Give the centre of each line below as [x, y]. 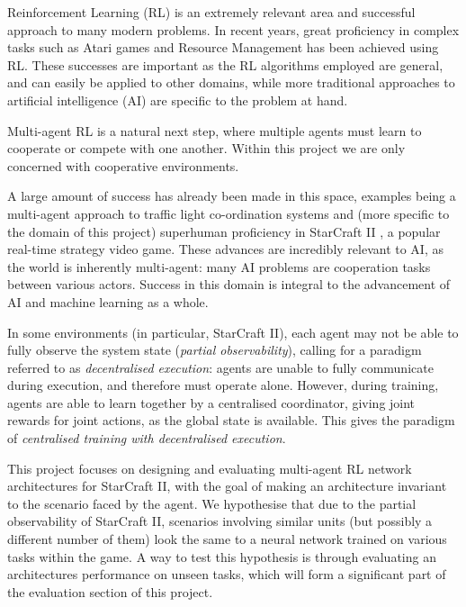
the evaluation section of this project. [110, 591]
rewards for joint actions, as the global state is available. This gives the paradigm [231, 420]
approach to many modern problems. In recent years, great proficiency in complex [233, 29]
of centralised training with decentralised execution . [147, 438]
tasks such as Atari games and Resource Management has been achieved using [223, 47]
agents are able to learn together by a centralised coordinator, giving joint [211, 402]
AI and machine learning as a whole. [108, 301]
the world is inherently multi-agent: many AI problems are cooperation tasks [219, 266]
